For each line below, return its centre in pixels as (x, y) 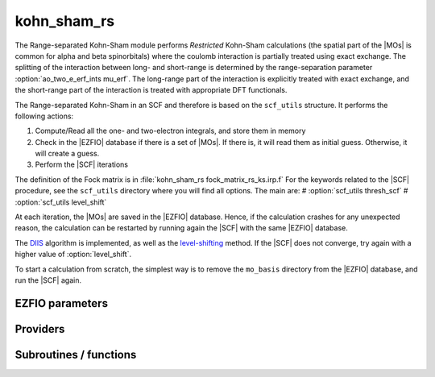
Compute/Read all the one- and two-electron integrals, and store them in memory (170, 131)
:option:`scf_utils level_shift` (61, 202)
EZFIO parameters (62, 303)
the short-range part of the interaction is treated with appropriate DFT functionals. (151, 90)
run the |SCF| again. (48, 280)
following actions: (44, 116)
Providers (40, 329)
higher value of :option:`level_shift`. (73, 255)
